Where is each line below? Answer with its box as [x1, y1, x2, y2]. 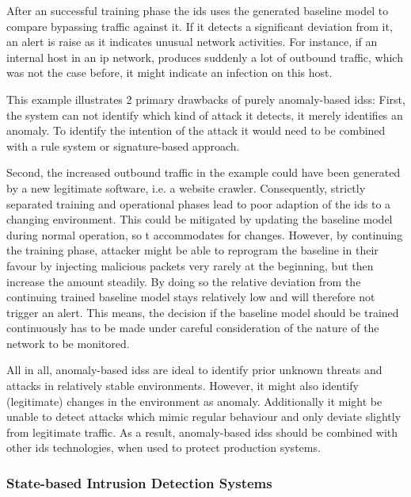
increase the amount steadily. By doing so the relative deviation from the [6, 273, 361, 289]
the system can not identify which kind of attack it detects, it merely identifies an [6, 106, 403, 123]
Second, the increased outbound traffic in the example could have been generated [6, 164, 401, 181]
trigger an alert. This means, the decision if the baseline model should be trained [6, 304, 399, 320]
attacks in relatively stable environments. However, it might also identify [6, 377, 359, 394]
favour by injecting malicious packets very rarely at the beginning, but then [6, 257, 374, 273]
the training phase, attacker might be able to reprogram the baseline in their [6, 242, 379, 258]
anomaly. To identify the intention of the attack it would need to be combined [6, 122, 386, 139]
